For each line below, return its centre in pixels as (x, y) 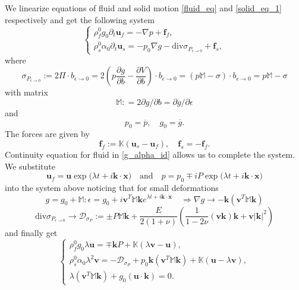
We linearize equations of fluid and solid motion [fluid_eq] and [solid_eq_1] (143, 8)
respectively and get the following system (80, 19)
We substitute (30, 166)
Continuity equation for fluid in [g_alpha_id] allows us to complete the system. (150, 154)
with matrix (26, 92)
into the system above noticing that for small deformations (112, 187)
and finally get (31, 232)
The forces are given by (47, 134)
